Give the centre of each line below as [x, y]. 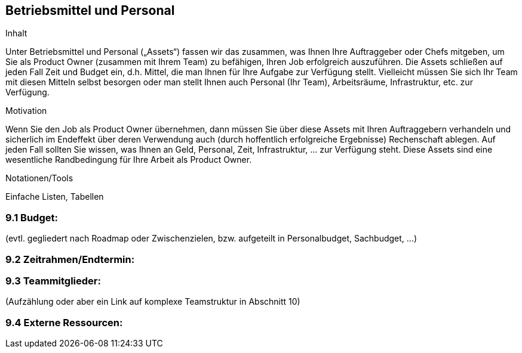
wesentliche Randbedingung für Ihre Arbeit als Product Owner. [129, 160]
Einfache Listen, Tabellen [55, 197]
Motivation [26, 111]
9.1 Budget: [32, 217]
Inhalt [16, 33]
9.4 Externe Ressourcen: [64, 322]
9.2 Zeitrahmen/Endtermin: [70, 259]
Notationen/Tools [39, 178]
